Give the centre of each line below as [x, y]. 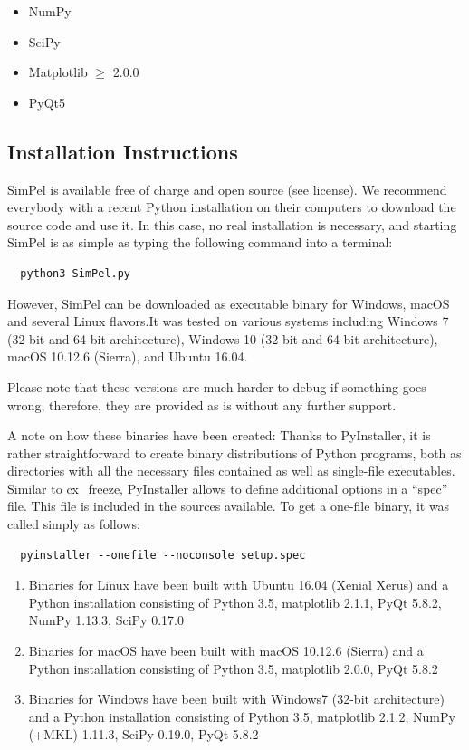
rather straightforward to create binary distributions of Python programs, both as [234, 452]
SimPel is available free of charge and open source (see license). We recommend [227, 189]
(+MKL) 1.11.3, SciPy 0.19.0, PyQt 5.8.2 [144, 734]
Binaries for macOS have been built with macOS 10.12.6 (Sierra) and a [226, 651]
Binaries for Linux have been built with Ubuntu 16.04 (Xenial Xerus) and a [239, 585]
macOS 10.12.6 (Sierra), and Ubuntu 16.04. [128, 356]
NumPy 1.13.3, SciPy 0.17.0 [106, 620]
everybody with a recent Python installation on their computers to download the [232, 207]
